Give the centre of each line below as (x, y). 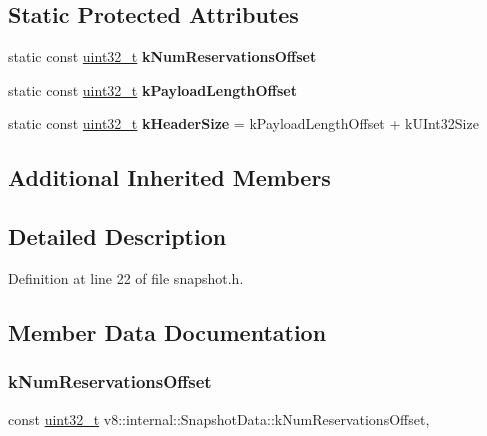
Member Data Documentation (167, 331)
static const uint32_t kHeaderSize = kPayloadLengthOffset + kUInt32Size (243, 123)
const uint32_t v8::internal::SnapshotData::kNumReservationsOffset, (219, 418)
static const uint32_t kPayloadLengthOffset (152, 89)
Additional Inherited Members (169, 177)
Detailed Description (117, 236)
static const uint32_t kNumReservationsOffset (162, 56)
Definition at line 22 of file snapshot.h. (126, 277)
